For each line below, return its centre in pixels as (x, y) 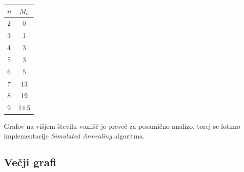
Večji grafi (30, 162)
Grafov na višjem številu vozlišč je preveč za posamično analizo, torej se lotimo (122, 126)
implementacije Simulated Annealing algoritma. (74, 135)
